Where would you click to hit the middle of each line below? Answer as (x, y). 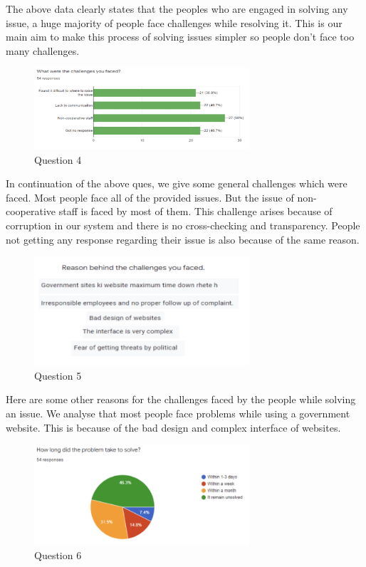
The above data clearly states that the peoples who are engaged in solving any (177, 9)
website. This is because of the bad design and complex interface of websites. (173, 427)
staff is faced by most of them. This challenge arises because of (195, 211)
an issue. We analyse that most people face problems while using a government (178, 413)
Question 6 (58, 555)
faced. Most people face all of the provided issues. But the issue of (150, 197)
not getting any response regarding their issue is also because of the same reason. (183, 239)
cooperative (31, 211)
